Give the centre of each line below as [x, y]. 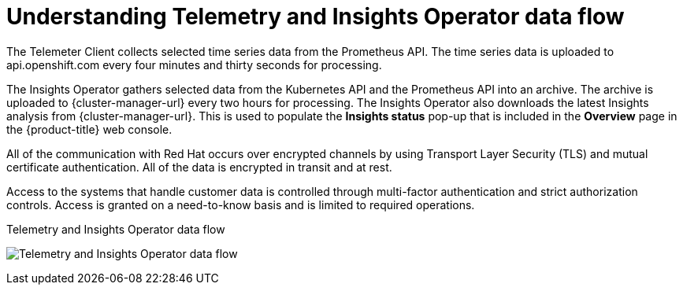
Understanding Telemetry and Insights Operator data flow [316, 17]
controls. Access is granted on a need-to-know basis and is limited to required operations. [241, 204]
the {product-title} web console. [89, 129]
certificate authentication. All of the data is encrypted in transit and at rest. [199, 167]
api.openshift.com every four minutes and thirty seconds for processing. [194, 64]
